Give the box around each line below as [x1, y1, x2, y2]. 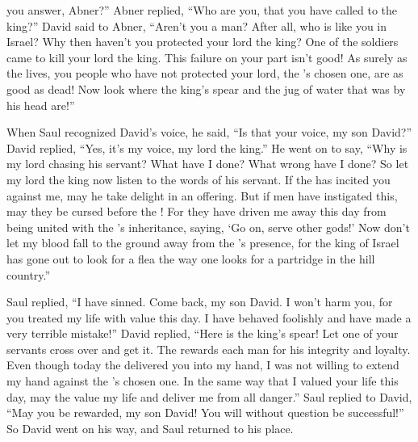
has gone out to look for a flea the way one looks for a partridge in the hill [6, 250, 375, 267]
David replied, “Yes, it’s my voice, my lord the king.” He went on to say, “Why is [6, 139, 408, 156]
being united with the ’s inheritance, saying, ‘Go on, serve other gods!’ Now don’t [6, 218, 410, 235]
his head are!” [6, 96, 75, 113]
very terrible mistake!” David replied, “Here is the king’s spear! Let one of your [6, 325, 399, 342]
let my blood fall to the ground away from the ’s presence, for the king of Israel [6, 234, 399, 251]
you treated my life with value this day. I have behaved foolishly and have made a [6, 309, 412, 326]
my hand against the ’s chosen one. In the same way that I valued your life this [6, 373, 399, 389]
